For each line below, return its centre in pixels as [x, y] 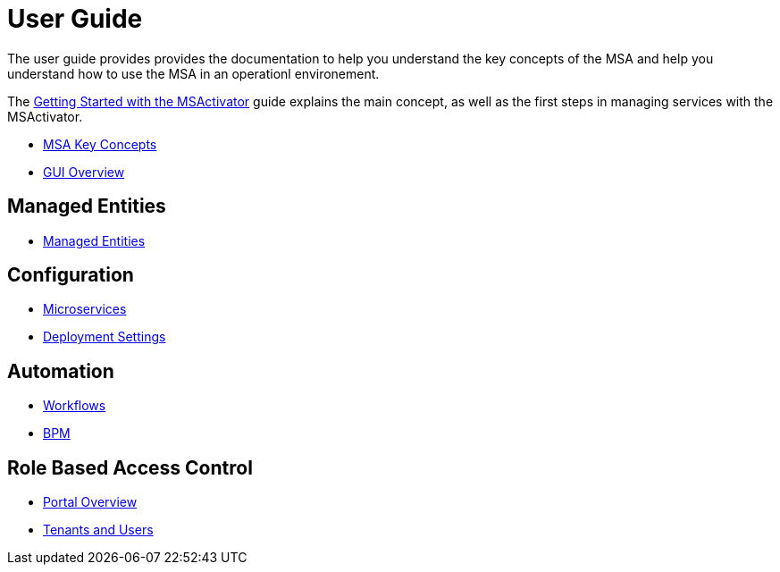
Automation [61, 371]
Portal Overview [90, 502]
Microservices [85, 309]
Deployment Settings [105, 337]
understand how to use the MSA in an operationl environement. [193, 73]
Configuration [71, 275]
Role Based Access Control [130, 467]
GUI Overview [84, 172]
